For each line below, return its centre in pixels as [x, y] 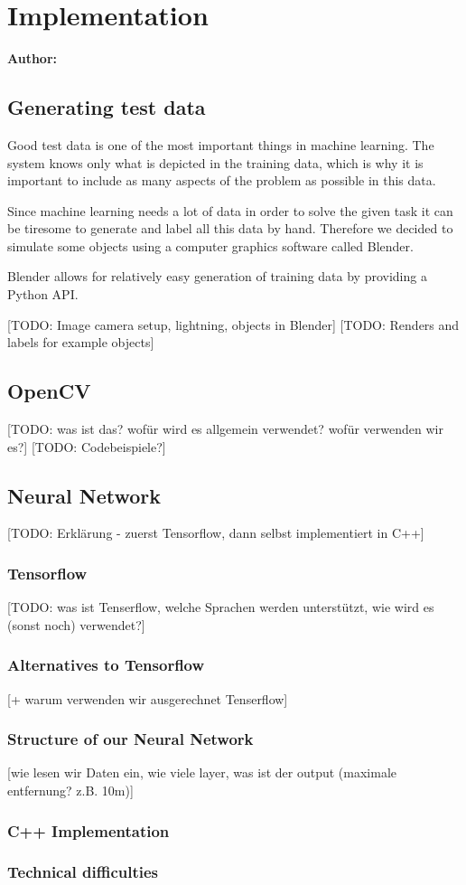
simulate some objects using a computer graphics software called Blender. [210, 245]
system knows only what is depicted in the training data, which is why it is [215, 162]
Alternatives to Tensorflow [106, 665]
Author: [33, 58]
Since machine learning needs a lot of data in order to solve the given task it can [230, 210]
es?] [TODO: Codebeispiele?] [87, 446]
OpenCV [49, 391]
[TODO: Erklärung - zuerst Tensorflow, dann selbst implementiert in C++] [216, 533]
